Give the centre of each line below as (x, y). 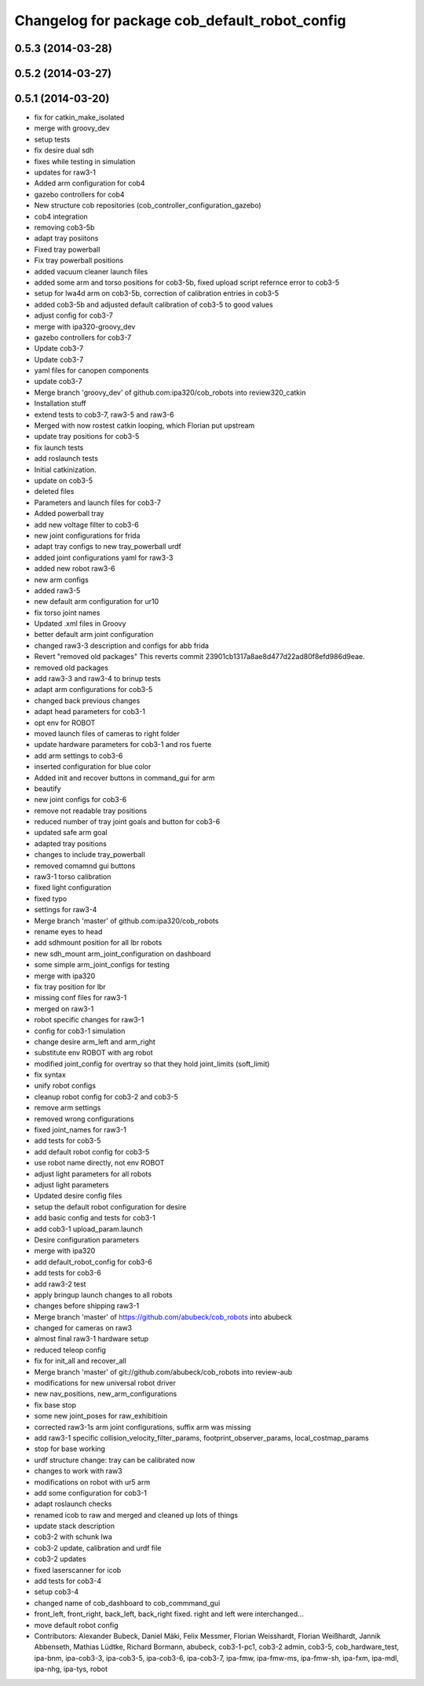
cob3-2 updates (60, 1559)
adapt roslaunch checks (73, 1504)
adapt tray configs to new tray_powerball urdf (108, 547)
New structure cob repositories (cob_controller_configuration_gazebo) (148, 205)
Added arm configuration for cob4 (90, 183)
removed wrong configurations (84, 1119)
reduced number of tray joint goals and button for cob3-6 (127, 822)
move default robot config (76, 1625)
